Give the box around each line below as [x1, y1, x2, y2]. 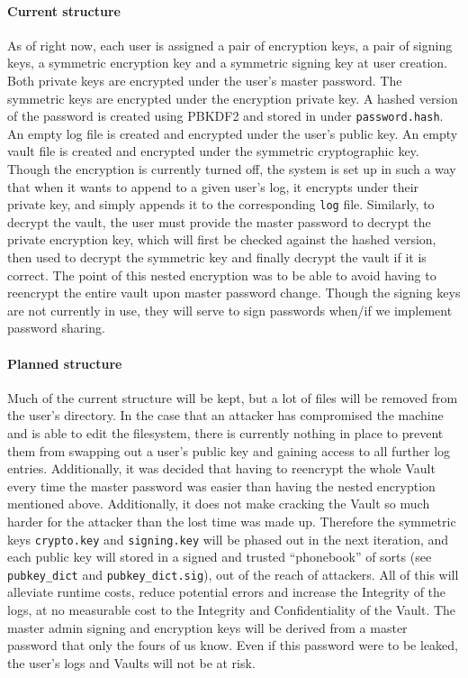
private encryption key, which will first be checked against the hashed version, [7, 230, 436, 249]
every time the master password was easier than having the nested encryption [7, 476, 436, 495]
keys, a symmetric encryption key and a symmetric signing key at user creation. [7, 53, 447, 72]
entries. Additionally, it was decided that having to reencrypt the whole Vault [7, 459, 436, 478]
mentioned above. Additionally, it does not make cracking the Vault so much [7, 494, 430, 513]
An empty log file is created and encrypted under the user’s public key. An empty [7, 124, 458, 142]
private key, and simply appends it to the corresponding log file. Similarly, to [7, 195, 435, 214]
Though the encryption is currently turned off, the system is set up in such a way [7, 160, 456, 179]
